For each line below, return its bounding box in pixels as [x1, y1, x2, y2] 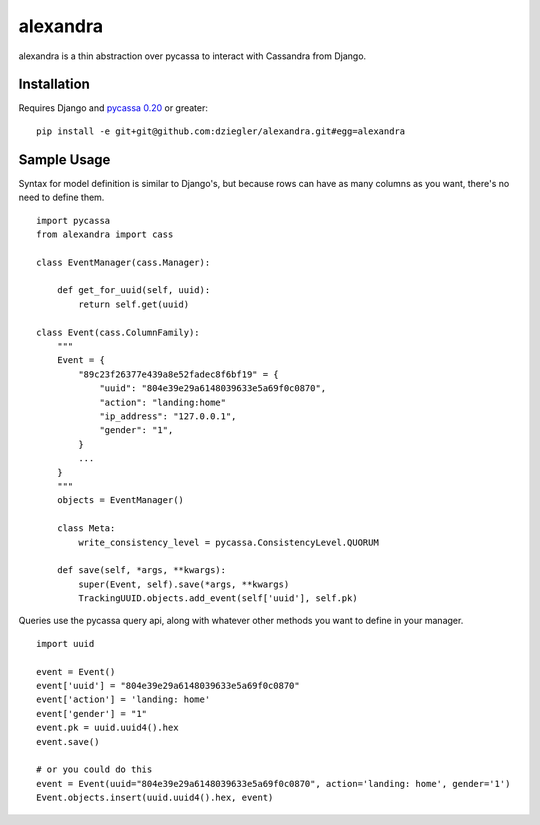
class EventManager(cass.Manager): [36, 256, 211, 268]
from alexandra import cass [36, 228, 174, 240]
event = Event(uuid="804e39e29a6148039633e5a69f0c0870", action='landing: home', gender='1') [36, 778, 511, 789]
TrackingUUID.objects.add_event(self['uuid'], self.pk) [78, 593, 359, 604]
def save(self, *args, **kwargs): [56, 565, 227, 576]
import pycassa [36, 215, 111, 226]
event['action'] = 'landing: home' [36, 694, 211, 705]
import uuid [36, 638, 95, 649]
